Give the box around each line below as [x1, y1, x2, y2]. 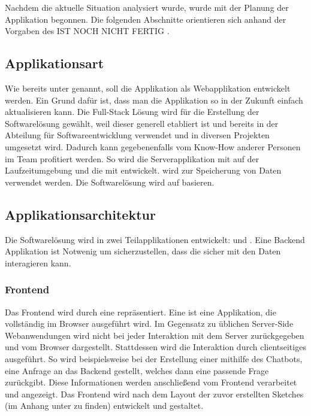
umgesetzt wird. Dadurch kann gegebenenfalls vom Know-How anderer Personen [5, 140, 301, 153]
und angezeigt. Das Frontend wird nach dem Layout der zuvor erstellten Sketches [5, 387, 304, 400]
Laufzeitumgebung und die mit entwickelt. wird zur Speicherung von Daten [5, 164, 282, 177]
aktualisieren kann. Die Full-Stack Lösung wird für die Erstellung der [5, 105, 259, 118]
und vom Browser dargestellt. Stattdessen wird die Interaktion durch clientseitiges [5, 341, 306, 353]
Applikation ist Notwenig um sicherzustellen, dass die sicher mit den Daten [5, 245, 281, 257]
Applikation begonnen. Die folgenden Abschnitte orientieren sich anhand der [5, 13, 286, 25]
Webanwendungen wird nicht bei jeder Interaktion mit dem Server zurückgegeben [5, 329, 304, 341]
